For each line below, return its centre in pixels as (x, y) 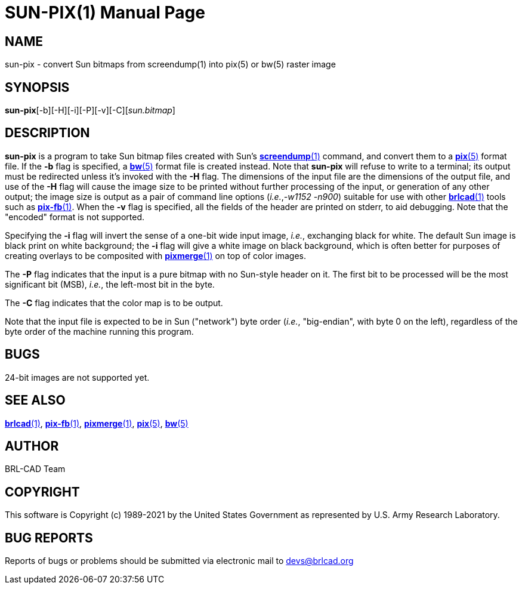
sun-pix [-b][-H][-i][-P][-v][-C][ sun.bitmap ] (90, 110)
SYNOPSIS (37, 87)
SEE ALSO (35, 400)
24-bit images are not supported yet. (77, 377)
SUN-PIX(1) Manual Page (105, 13)
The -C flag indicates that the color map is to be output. (114, 303)
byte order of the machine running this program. (99, 331)
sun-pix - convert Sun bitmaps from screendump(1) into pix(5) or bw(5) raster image (170, 64)
